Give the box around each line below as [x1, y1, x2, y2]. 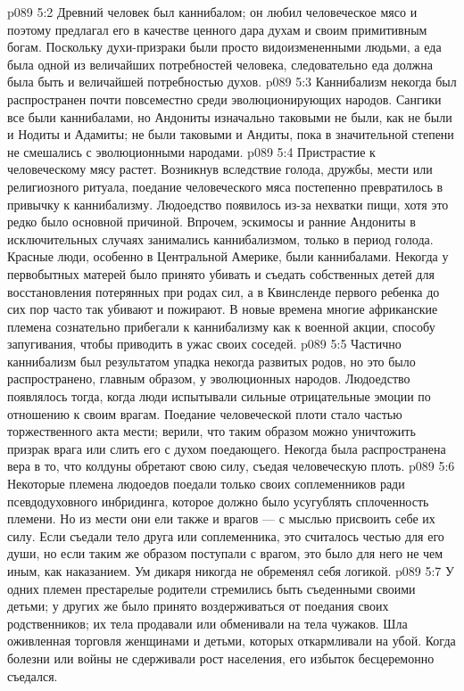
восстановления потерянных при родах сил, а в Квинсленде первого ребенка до [7, 282, 440, 300]
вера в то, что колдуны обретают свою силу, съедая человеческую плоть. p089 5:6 [7, 457, 455, 475]
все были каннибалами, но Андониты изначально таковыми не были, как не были [7, 107, 452, 126]
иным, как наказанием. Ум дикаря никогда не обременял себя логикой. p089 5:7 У [7, 562, 454, 580]
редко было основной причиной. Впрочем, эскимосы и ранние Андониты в [7, 212, 416, 231]
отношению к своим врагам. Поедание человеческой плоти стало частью [7, 404, 402, 423]
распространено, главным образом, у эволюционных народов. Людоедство [7, 369, 410, 388]
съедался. [7, 666, 58, 685]
